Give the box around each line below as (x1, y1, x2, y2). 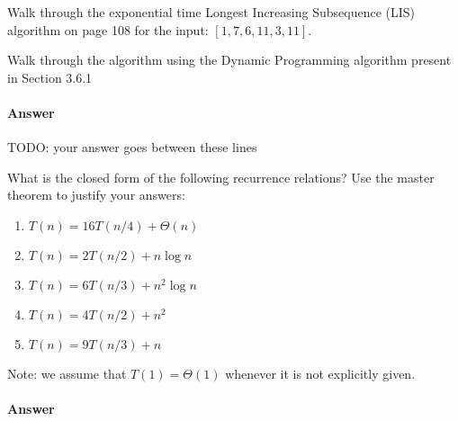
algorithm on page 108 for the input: (7, 20, 209, 39)
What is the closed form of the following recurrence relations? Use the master (7, 167, 435, 186)
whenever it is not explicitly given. (225, 363, 416, 382)
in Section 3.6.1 (7, 67, 93, 86)
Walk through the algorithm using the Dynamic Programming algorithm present (7, 50, 452, 69)
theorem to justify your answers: (7, 185, 185, 204)
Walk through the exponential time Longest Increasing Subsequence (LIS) (7, 3, 415, 21)
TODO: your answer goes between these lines (7, 138, 257, 157)
